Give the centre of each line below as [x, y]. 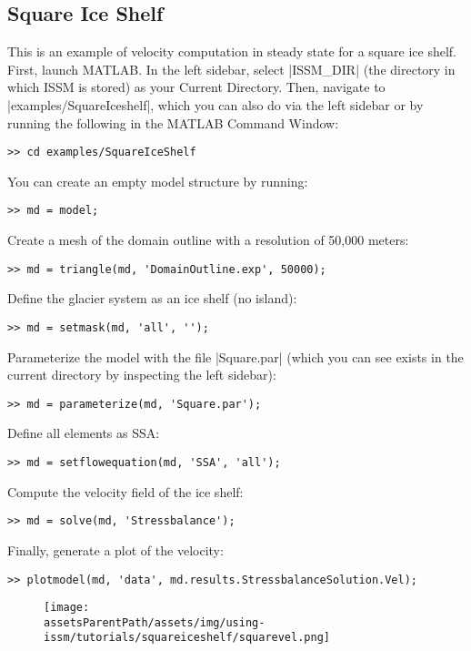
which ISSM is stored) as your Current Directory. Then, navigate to [196, 87]
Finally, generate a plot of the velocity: [115, 549]
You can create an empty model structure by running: [158, 181]
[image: [67, 608]
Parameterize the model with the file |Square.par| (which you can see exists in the [235, 356]
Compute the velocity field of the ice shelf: [125, 491]
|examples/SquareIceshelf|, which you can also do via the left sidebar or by [215, 104]
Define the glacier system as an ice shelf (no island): [152, 298]
